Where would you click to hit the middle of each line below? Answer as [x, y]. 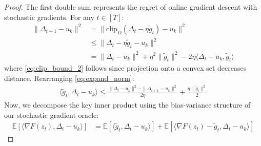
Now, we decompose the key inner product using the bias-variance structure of [127, 105]
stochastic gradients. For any [49, 17]
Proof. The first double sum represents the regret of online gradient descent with [131, 7]
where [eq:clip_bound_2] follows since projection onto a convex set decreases [125, 68]
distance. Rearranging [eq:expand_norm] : [69, 78]
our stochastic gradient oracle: [52, 114]
